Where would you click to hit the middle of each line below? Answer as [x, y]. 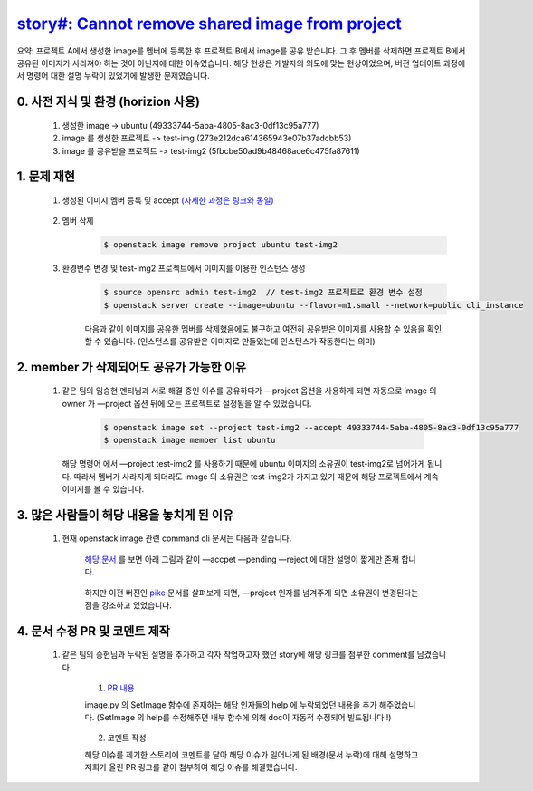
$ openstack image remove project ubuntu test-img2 [221, 245]
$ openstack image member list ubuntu [190, 440]
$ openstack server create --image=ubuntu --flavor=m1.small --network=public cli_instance [314, 305]
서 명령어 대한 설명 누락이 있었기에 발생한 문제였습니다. [113, 76]
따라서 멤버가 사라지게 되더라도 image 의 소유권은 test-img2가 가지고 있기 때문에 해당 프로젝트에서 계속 [256, 477]
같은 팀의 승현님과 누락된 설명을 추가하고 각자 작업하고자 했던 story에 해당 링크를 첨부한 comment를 [238, 655]
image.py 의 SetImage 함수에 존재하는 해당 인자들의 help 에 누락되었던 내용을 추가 [231, 704]
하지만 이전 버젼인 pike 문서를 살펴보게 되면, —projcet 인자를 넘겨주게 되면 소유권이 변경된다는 [252, 593]
